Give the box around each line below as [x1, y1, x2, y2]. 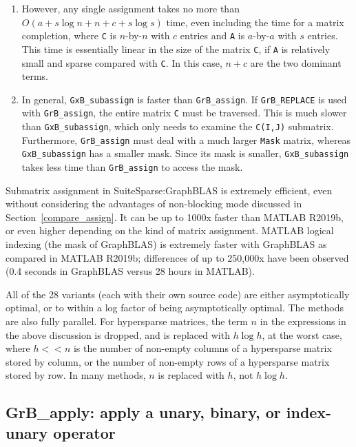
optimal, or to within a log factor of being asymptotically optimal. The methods [6, 300, 344, 315]
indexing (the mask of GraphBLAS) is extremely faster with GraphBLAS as [6, 237, 327, 251]
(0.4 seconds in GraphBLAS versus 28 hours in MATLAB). [6, 264, 255, 278]
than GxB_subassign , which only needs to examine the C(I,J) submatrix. [21, 119, 334, 134]
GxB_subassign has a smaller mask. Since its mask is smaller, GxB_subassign [21, 146, 349, 160]
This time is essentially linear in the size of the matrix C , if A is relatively [21, 41, 331, 56]
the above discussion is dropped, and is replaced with [6, 327, 230, 342]
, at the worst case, [262, 327, 342, 342]
